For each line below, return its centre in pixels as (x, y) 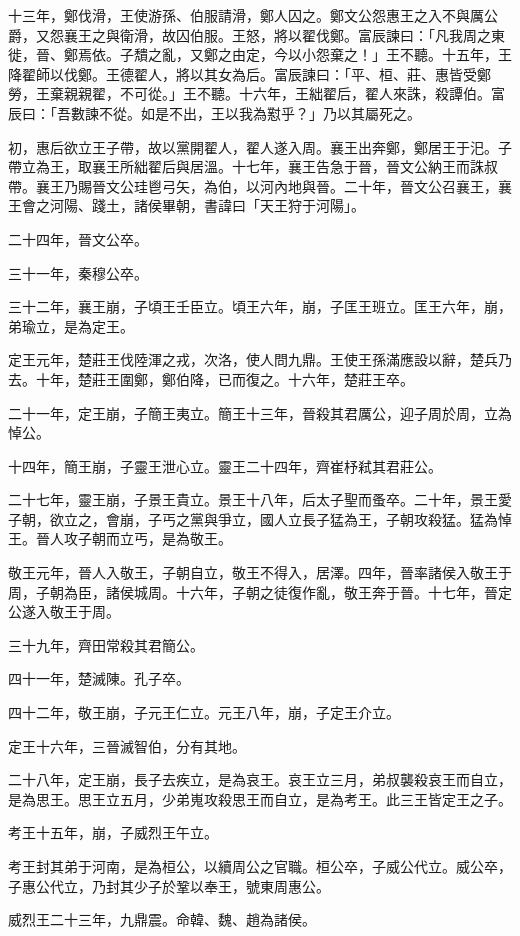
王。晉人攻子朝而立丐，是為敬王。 (120, 538)
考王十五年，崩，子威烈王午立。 (113, 832)
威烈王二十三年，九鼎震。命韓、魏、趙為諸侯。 (162, 919)
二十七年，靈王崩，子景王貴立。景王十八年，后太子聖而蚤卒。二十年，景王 (253, 499)
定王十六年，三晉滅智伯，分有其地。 (127, 745)
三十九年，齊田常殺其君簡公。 (106, 644)
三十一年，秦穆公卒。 (78, 272)
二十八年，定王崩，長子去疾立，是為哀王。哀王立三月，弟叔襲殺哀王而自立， (260, 779)
